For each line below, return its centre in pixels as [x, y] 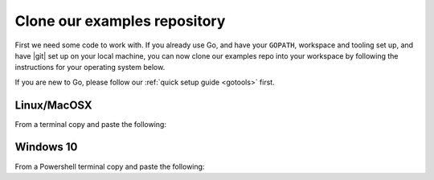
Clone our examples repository [120, 21]
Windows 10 [46, 147]
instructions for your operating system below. [90, 67]
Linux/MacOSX [53, 105]
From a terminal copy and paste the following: [90, 124]
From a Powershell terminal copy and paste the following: [110, 166]
